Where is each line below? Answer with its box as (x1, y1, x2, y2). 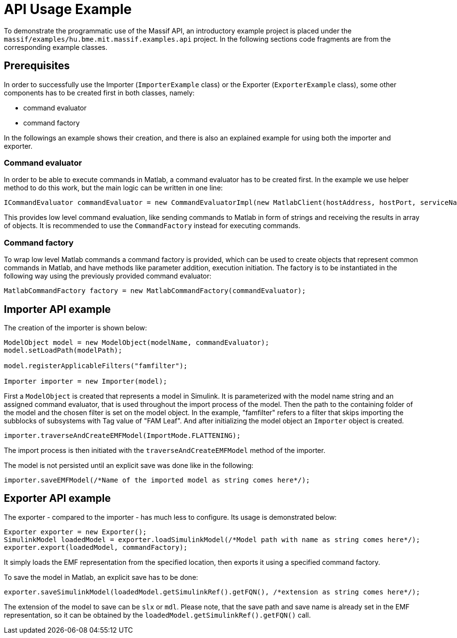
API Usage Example (4, 1, 132, 17)
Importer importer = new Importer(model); (4, 377, 168, 385)
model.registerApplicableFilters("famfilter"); (4, 361, 188, 370)
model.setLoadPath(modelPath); (4, 346, 122, 354)
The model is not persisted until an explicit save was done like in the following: (4, 461, 254, 469)
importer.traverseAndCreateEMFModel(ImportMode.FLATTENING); (4, 431, 241, 439)
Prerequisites (4, 60, 70, 72)
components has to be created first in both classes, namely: (4, 88, 195, 97)
